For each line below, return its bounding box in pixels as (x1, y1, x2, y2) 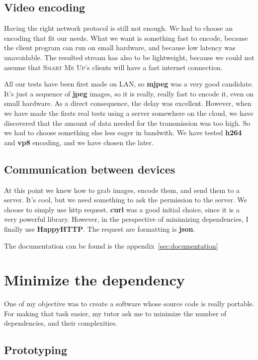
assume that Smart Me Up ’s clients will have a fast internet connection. (4, 62, 223, 72)
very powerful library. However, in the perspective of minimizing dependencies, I (4, 214, 249, 224)
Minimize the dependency (4, 270, 185, 290)
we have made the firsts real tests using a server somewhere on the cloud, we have (4, 107, 254, 118)
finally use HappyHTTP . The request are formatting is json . (4, 223, 195, 234)
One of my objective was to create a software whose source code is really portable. (4, 298, 255, 309)
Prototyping (4, 342, 68, 358)
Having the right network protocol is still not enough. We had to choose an (4, 23, 233, 33)
